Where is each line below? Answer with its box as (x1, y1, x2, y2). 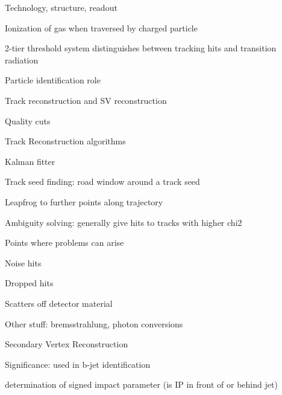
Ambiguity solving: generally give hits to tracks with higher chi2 (5, 216, 242, 228)
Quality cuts (5, 114, 51, 127)
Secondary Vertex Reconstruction (5, 338, 128, 350)
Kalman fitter (5, 155, 55, 167)
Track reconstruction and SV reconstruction (5, 94, 167, 106)
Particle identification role (5, 74, 101, 86)
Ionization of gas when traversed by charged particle (5, 21, 198, 34)
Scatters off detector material (5, 297, 113, 309)
